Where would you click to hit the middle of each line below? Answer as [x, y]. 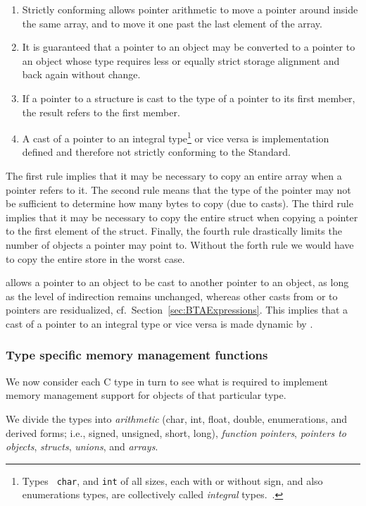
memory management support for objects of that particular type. [146, 395]
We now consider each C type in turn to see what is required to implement [167, 381]
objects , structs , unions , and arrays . [82, 446]
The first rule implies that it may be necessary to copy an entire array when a [174, 175]
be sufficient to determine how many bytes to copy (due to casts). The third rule [179, 203]
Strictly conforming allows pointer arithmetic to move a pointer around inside [190, 9]
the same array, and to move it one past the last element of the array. [172, 23]
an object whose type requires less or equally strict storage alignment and [181, 60]
